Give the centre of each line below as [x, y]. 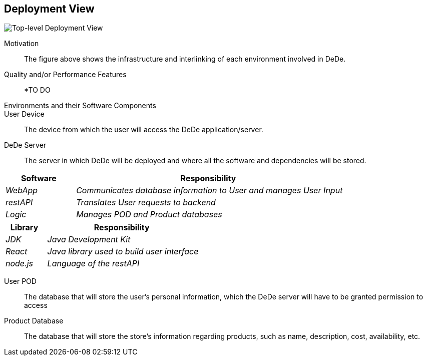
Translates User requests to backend [146, 203]
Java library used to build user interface [123, 252]
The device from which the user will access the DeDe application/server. [144, 130]
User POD [20, 281]
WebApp [22, 191]
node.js [19, 264]
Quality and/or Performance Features [65, 75]
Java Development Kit [89, 240]
